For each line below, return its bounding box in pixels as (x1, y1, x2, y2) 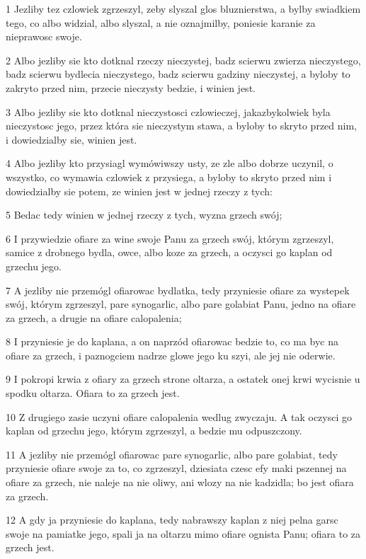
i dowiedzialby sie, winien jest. (6, 132, 137, 146)
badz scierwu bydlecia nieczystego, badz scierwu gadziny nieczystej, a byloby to (6, 67, 350, 81)
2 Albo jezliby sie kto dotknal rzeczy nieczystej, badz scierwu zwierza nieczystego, (6, 52, 361, 67)
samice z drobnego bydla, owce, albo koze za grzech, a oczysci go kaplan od (6, 245, 333, 260)
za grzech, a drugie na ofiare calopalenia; (6, 310, 182, 325)
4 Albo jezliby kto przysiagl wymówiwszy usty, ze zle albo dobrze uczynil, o (6, 156, 333, 171)
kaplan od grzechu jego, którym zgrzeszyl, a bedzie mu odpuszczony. (6, 423, 302, 438)
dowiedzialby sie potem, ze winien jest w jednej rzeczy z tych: (6, 183, 273, 198)
